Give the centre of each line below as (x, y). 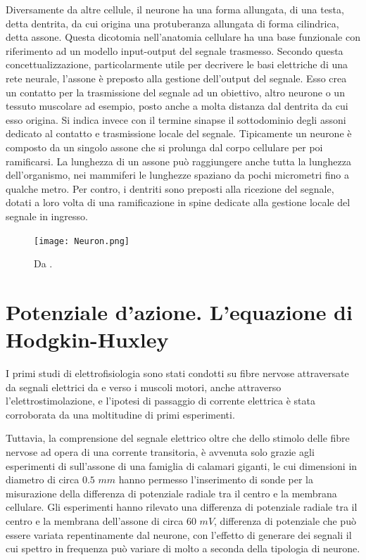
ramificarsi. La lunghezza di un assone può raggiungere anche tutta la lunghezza (178, 161)
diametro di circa (43, 479)
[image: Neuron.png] (82, 241)
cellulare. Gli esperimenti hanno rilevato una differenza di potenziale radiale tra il (182, 507)
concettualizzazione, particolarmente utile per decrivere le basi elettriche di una (177, 64)
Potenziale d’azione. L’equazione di (179, 311)
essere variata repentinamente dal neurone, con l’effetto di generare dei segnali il (179, 534)
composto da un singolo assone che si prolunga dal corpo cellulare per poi (164, 147)
